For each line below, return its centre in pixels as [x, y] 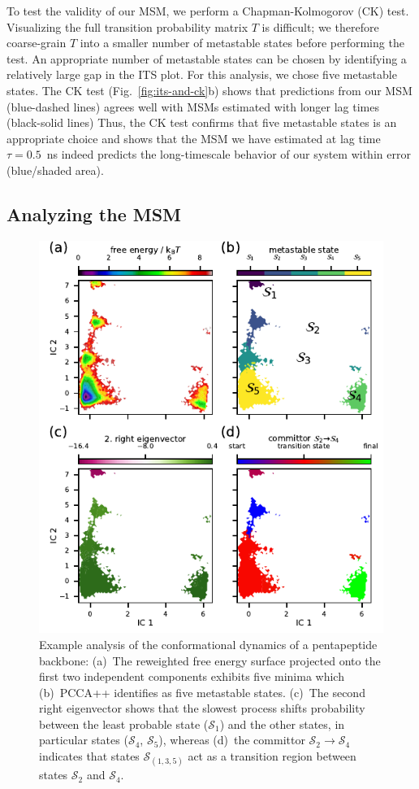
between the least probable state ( [124, 724]
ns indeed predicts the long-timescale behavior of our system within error [229, 154]
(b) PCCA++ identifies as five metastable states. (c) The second [202, 692]
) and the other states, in [282, 724]
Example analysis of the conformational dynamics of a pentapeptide [208, 644]
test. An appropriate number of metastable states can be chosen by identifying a [207, 58]
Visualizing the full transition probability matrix [127, 26]
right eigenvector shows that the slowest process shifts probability [202, 708]
